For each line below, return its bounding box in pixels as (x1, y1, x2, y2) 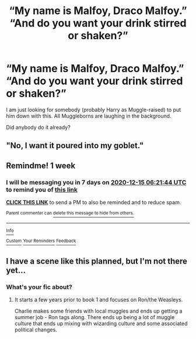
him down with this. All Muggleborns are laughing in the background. (6, 112, 171, 119)
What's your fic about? (6, 283, 73, 291)
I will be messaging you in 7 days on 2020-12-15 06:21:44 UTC (6, 178, 187, 186)
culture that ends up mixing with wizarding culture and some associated (14, 320, 188, 327)
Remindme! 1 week (6, 160, 76, 170)
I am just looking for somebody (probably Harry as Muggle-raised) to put (6, 106, 181, 113)
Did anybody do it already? (6, 124, 71, 131)
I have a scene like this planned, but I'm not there (6, 256, 188, 266)
